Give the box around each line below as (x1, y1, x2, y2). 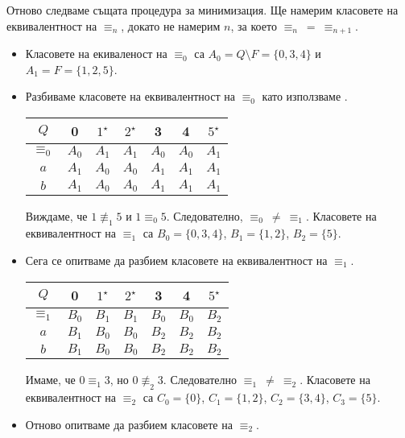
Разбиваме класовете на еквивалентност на (25, 88, 235, 105)
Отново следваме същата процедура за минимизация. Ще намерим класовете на (6, 2, 399, 18)
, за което (230, 17, 277, 34)
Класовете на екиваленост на (25, 45, 167, 62)
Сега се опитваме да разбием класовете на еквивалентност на (25, 252, 328, 269)
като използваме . (262, 88, 348, 105)
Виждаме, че (25, 207, 88, 224)
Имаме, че (25, 371, 76, 388)
